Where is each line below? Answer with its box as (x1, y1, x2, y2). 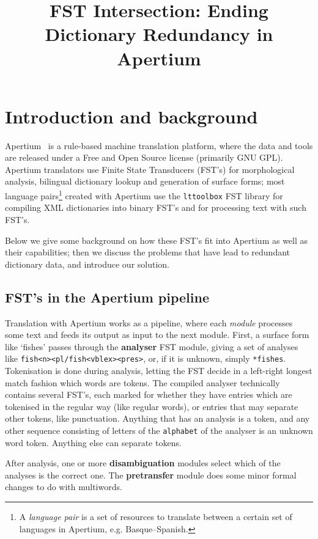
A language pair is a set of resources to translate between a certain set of (19, 510, 292, 522)
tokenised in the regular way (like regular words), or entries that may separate (5, 400, 298, 413)
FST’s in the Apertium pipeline (5, 287, 209, 306)
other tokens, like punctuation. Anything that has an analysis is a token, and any (5, 412, 310, 425)
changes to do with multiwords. (5, 480, 122, 493)
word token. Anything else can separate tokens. (5, 436, 182, 449)
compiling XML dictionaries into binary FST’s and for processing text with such (5, 201, 306, 214)
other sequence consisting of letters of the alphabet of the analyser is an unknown (5, 424, 313, 436)
